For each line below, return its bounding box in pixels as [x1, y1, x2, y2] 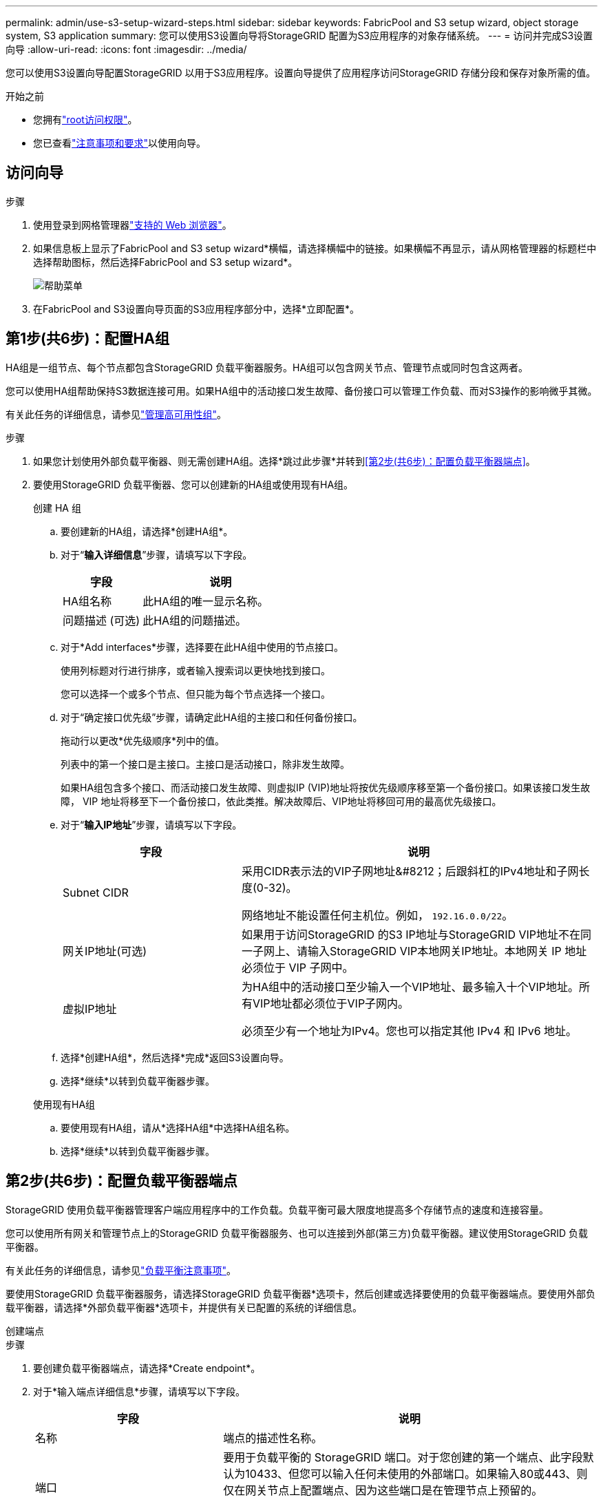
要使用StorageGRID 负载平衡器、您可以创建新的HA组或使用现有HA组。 [33, 478, 354, 490]
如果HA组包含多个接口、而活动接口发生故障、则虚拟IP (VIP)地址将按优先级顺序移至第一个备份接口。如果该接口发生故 [61, 781, 591, 793]
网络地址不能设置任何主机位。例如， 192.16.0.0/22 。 [241, 908, 514, 922]
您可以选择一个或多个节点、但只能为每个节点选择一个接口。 [61, 687, 330, 700]
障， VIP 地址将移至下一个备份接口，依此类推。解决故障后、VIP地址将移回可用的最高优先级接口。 [61, 795, 502, 807]
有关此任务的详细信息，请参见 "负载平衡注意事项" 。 [6, 1264, 237, 1276]
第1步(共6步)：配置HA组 [6, 330, 169, 348]
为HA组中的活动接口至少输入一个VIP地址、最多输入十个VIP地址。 [241, 979, 580, 994]
